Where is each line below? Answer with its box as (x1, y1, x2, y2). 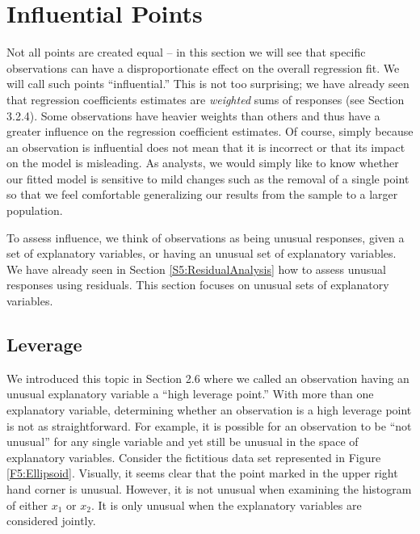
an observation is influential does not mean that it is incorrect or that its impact (6, 138, 405, 155)
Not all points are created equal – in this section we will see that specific (6, 44, 366, 61)
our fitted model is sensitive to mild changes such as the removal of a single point (6, 170, 409, 187)
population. (6, 202, 63, 219)
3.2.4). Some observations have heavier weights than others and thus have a (6, 107, 380, 124)
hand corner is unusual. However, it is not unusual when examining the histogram (6, 480, 412, 497)
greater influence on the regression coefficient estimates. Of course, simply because (6, 123, 414, 140)
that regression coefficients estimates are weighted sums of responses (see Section (6, 90, 405, 107)
